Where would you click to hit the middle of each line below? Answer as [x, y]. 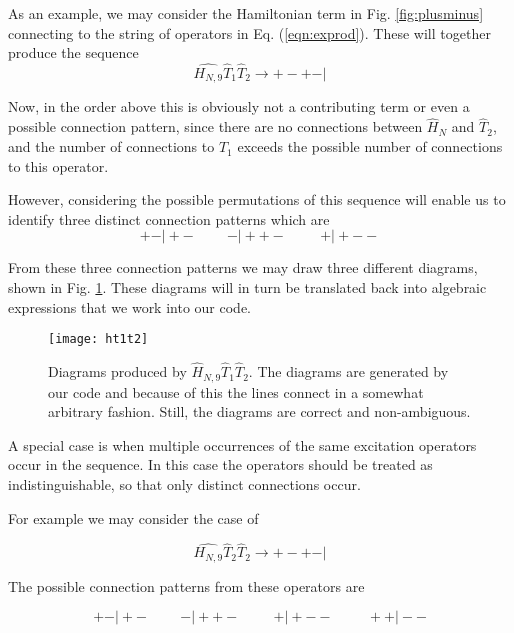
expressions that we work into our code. [129, 306]
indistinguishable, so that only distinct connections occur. [184, 483]
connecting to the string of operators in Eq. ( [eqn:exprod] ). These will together [249, 32]
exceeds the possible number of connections [370, 146]
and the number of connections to [111, 146]
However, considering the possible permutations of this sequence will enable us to [257, 199]
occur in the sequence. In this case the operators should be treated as [220, 464]
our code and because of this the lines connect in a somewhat [236, 391]
